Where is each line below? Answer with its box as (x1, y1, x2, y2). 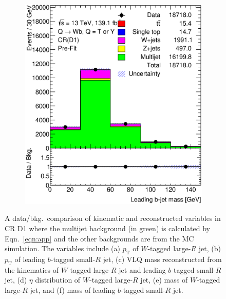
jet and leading (119, 264, 166, 275)
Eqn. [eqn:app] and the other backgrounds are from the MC (5, 233, 194, 244)
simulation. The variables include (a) (5, 243, 120, 254)
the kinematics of (5, 264, 59, 275)
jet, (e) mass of (140, 274, 188, 285)
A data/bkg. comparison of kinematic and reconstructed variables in (5, 213, 221, 223)
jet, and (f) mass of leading (30, 284, 116, 295)
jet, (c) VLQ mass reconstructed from (103, 253, 222, 264)
